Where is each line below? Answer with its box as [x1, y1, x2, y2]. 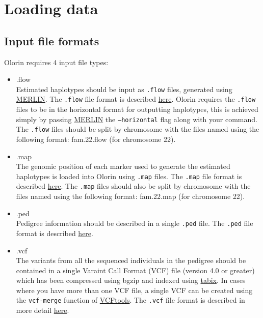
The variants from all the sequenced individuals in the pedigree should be [16, 255, 246, 266]
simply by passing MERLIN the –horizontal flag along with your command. [16, 113, 257, 124]
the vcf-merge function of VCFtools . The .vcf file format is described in [16, 295, 245, 305]
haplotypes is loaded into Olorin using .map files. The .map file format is [16, 170, 242, 181]
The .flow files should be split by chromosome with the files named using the [16, 124, 259, 134]
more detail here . [16, 305, 69, 315]
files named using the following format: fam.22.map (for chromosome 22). [16, 191, 245, 201]
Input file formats [4, 33, 99, 48]
